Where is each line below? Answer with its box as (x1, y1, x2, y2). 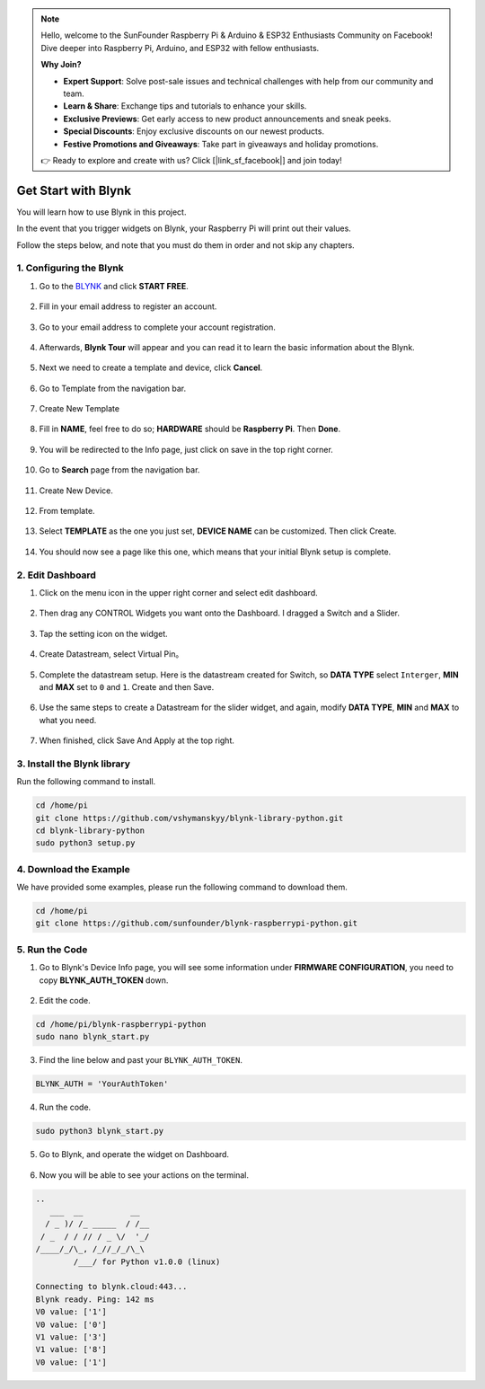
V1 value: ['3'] (35, 1331, 108, 1342)
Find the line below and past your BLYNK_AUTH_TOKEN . (39, 1055, 242, 1066)
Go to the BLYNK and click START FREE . (39, 280, 189, 291)
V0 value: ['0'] (35, 1319, 108, 1330)
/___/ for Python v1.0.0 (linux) (73, 1256, 221, 1267)
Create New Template (39, 403, 120, 414)
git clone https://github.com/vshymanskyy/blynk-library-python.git (35, 813, 344, 823)
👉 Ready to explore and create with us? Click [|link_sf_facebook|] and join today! (40, 155, 342, 165)
